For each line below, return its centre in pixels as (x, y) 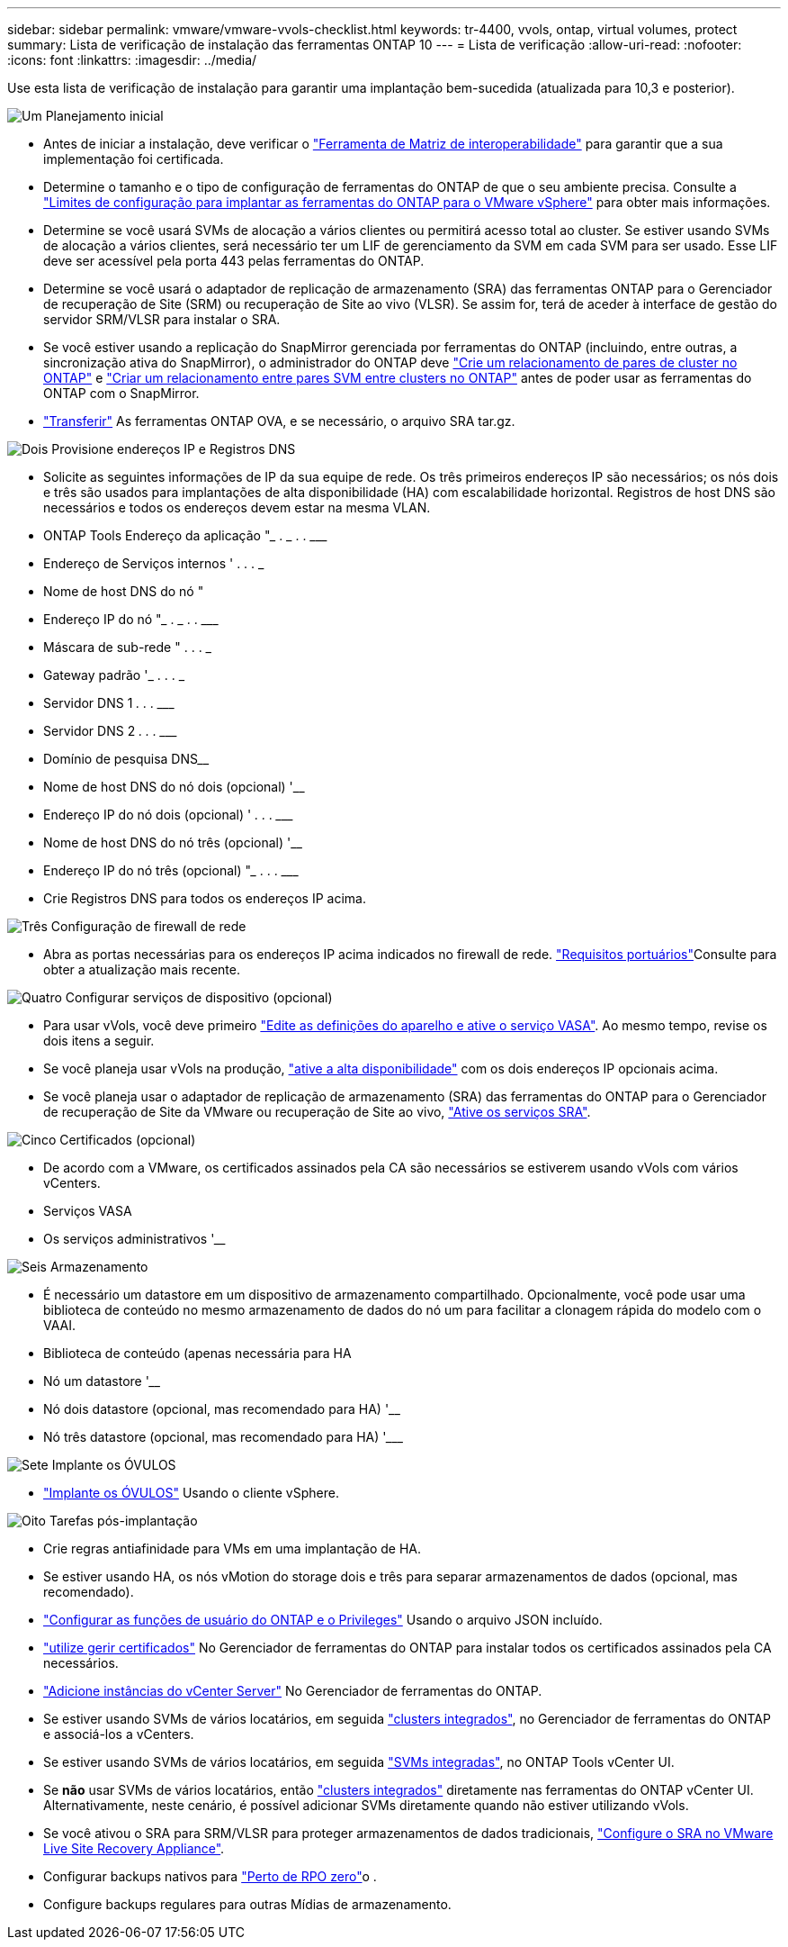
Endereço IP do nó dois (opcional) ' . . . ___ (169, 815)
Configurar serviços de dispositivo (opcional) (199, 997)
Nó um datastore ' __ (102, 1381)
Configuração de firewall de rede (148, 926)
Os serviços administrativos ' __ (135, 1239)
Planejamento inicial (104, 116)
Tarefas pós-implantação (123, 1521)
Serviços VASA (88, 1211)
